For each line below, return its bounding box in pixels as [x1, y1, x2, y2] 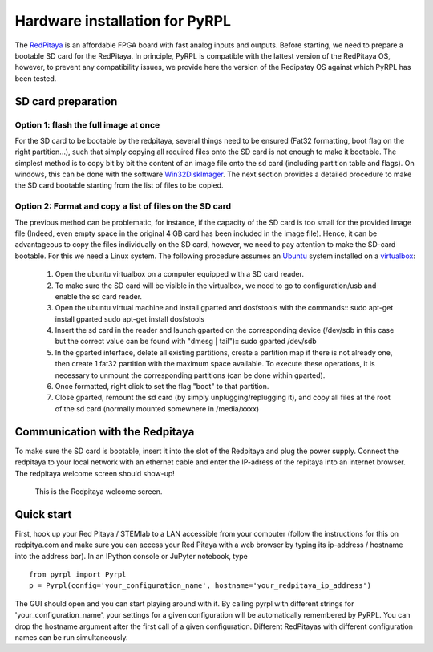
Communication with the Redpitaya [14, 425, 195, 439]
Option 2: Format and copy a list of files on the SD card [14, 200, 232, 212]
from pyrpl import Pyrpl [29, 569, 127, 579]
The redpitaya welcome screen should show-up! [14, 468, 176, 478]
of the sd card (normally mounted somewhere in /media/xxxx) [55, 403, 260, 413]
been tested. [14, 73, 57, 83]
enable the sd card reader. [55, 291, 143, 301]
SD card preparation [14, 95, 118, 108]
